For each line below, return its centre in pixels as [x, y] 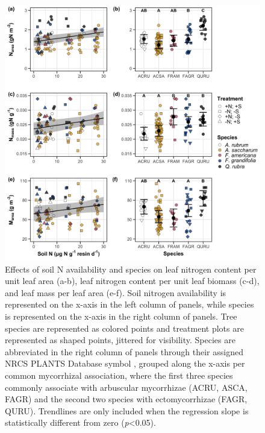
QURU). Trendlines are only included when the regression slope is [127, 410]
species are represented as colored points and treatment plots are [124, 328]
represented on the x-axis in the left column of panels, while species [129, 304]
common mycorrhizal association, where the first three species [119, 375]
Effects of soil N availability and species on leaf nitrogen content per [131, 269]
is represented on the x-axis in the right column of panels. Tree [121, 316]
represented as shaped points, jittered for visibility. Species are [120, 340]
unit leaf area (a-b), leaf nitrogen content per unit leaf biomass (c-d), [132, 281]
